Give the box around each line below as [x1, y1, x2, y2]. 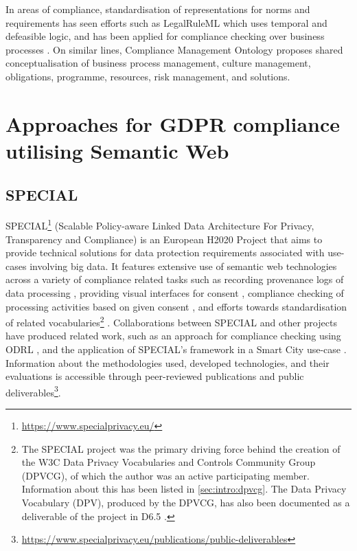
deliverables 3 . [5, 383, 61, 399]
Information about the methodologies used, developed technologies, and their [5, 355, 330, 370]
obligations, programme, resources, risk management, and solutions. [5, 69, 290, 83]
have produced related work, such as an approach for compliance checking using [5, 328, 341, 343]
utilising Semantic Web [5, 136, 229, 164]
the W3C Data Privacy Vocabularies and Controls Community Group [21, 455, 316, 469]
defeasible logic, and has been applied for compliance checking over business [5, 29, 325, 43]
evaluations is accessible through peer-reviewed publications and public [5, 369, 304, 383]
